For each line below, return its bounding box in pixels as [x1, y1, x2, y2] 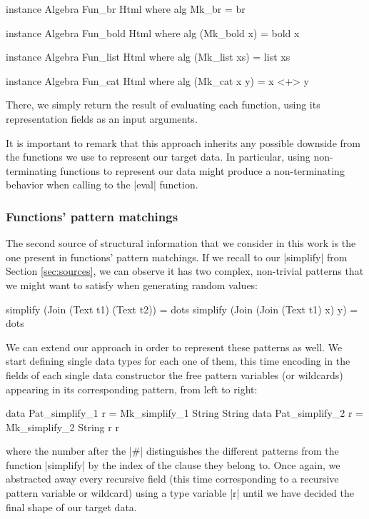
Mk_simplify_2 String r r [6, 419, 119, 434]
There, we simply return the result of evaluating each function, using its [6, 97, 320, 112]
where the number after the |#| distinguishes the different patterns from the [6, 443, 339, 458]
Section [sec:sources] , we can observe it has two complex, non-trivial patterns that [6, 263, 364, 278]
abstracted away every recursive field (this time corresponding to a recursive [6, 471, 339, 486]
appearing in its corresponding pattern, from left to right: [6, 381, 258, 396]
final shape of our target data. [6, 499, 137, 514]
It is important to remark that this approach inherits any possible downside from [6, 135, 360, 150]
